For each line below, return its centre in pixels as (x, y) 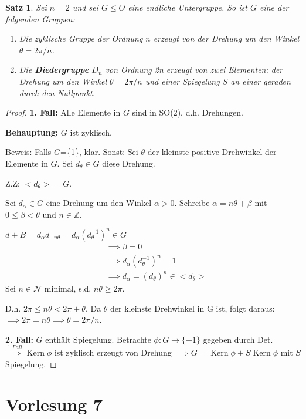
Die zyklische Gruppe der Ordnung (81, 38)
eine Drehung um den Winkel (99, 203)
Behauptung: (32, 132)
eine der (274, 7)
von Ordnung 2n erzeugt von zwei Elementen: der (194, 70)
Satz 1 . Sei (26, 7)
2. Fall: (19, 339)
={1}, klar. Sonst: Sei (99, 152)
